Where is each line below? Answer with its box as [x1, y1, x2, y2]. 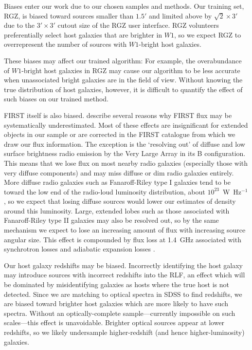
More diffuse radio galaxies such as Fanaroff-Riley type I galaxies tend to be [4, 177, 231, 187]
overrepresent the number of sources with [4, 39, 127, 49]
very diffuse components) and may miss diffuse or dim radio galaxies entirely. [4, 167, 234, 177]
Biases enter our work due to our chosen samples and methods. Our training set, [4, 1, 244, 11]
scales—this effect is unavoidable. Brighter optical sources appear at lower [4, 317, 225, 328]
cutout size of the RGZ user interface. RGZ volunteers [57, 20, 219, 30]
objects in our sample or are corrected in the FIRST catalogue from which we [4, 129, 235, 139]
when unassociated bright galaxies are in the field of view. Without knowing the [4, 75, 243, 85]
